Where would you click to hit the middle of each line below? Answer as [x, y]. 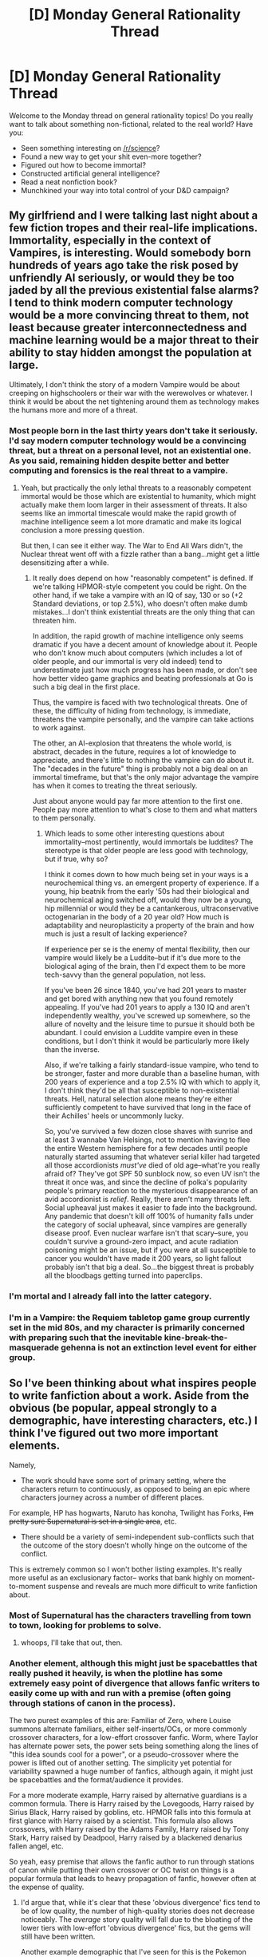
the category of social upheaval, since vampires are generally [146, 1225]
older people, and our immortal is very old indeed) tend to [127, 662]
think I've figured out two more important [114, 1433]
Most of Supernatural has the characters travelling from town [130, 1615]
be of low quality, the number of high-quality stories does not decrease [138, 1911]
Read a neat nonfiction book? [69, 182]
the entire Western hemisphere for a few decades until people [146, 1149]
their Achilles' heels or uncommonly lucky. [114, 1116]
